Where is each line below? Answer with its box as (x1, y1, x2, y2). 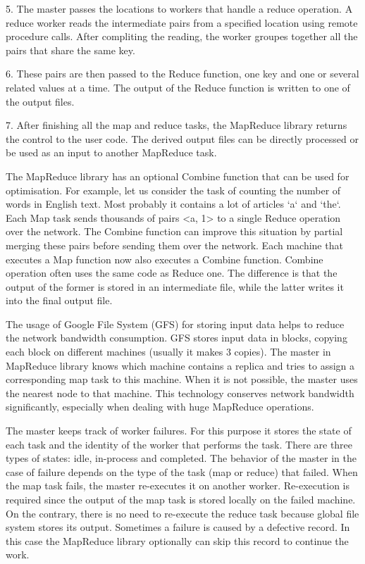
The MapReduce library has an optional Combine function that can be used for (6, 168, 349, 183)
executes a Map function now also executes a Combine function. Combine (6, 251, 323, 266)
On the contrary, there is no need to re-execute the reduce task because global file (6, 506, 359, 520)
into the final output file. (6, 293, 113, 308)
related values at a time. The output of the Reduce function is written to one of (6, 80, 350, 94)
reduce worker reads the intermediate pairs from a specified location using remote (6, 15, 358, 30)
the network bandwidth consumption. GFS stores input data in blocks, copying (6, 330, 347, 345)
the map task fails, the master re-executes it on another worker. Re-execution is (6, 478, 349, 493)
